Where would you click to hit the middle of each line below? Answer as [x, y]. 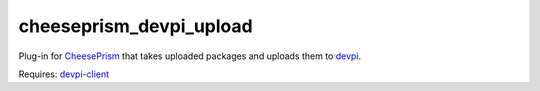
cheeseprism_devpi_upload [136, 26]
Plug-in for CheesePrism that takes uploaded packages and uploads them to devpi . [190, 56]
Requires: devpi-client [64, 74]
